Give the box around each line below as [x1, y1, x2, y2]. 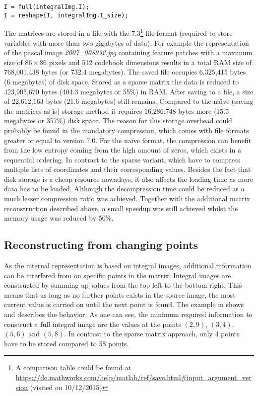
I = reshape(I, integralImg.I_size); [4, 11, 129, 19]
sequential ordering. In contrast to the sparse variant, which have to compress [4, 154, 240, 164]
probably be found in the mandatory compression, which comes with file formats [4, 125, 249, 135]
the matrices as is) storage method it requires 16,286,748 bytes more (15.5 [4, 105, 229, 116]
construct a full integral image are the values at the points [4, 318, 181, 329]
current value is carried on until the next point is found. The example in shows [4, 299, 244, 310]
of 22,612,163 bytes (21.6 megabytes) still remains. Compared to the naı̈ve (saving [4, 96, 254, 106]
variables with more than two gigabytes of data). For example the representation [4, 37, 249, 48]
